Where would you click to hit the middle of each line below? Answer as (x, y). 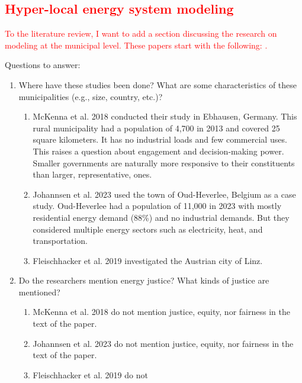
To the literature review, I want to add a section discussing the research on (141, 33)
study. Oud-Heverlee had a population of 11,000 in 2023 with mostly (157, 206)
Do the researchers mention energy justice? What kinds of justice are (144, 280)
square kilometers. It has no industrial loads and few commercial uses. (160, 139)
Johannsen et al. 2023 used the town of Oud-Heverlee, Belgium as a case (164, 194)
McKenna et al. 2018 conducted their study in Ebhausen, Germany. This (165, 116)
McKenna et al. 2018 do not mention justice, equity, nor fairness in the (161, 312)
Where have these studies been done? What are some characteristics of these (158, 84)
